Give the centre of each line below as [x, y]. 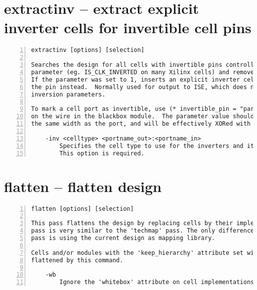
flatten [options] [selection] [83, 209]
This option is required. [102, 153]
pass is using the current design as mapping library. [123, 238]
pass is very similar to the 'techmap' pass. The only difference [143, 231]
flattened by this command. [77, 260]
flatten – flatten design [83, 186]
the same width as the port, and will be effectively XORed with [141, 124]
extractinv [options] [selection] [88, 50]
